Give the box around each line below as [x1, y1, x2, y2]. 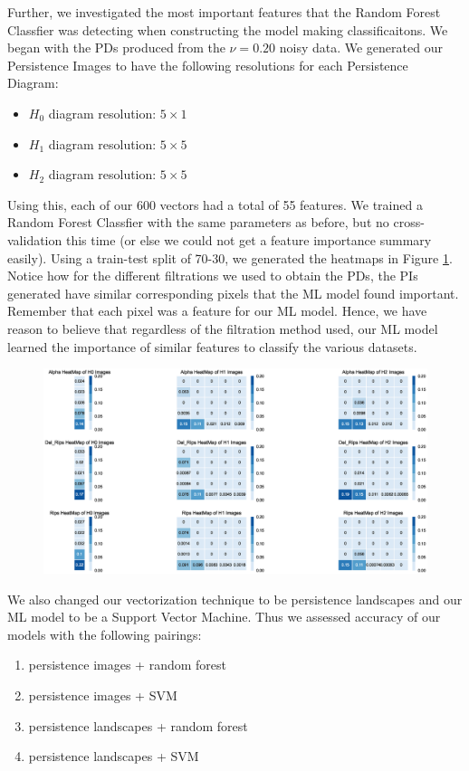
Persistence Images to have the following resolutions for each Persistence [7, 55, 408, 74]
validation [7, 230, 62, 249]
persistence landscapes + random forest [28, 716, 248, 735]
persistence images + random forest [28, 655, 226, 674]
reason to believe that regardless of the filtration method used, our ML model [7, 319, 438, 338]
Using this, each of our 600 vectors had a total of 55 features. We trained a [7, 195, 423, 214]
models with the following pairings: [7, 624, 202, 643]
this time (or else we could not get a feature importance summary [65, 230, 432, 249]
